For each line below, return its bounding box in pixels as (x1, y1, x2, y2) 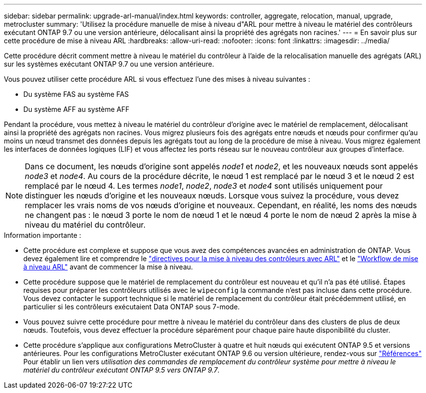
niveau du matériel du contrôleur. (25, 220, 146, 230)
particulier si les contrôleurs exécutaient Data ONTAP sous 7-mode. (23, 303, 240, 311)
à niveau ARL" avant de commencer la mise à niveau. (23, 263, 193, 271)
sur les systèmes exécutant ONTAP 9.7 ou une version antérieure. (4, 60, 214, 68)
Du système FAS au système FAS (23, 90, 129, 98)
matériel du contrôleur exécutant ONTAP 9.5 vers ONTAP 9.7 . (23, 366, 220, 374)
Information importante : (4, 231, 81, 239)
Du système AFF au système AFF (23, 105, 129, 113)
